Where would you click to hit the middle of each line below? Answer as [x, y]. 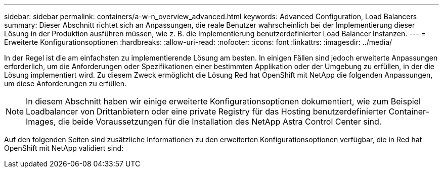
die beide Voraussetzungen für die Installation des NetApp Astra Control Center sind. [220, 122]
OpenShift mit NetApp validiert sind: [64, 148]
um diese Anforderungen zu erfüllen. [65, 83]
